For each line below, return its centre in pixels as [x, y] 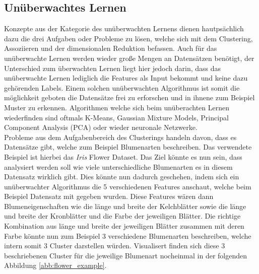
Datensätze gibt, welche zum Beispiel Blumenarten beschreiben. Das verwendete [128, 147]
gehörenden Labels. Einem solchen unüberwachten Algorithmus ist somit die [122, 87]
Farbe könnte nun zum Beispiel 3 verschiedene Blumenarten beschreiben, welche [128, 235]
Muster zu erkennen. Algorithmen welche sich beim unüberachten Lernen [117, 107]
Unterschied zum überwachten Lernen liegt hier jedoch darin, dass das [113, 68]
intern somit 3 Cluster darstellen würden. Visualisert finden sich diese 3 [115, 246]
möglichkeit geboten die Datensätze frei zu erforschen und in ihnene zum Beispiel [129, 97]
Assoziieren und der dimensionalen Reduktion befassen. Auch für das [111, 48]
